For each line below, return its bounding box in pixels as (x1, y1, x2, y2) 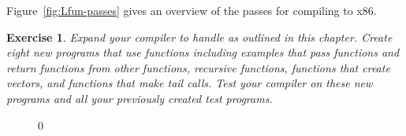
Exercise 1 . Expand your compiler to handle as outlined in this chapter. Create (6, 28, 393, 45)
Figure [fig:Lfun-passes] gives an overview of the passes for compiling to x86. (6, 2, 377, 18)
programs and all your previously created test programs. (6, 90, 273, 106)
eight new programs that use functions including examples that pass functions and (6, 44, 400, 61)
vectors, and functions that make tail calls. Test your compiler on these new (6, 75, 373, 91)
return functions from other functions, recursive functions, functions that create (6, 59, 390, 75)
